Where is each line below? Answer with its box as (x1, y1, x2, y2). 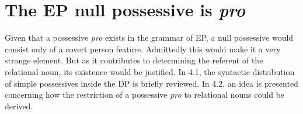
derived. (5, 99, 33, 112)
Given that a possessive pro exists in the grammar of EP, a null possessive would (5, 31, 294, 44)
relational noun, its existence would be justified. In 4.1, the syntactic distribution (5, 65, 295, 77)
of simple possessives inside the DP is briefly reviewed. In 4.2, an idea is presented (5, 77, 298, 89)
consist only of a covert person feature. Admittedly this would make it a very (5, 42, 281, 55)
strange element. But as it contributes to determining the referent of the (5, 54, 263, 66)
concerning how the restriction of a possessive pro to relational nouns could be (5, 88, 285, 101)
